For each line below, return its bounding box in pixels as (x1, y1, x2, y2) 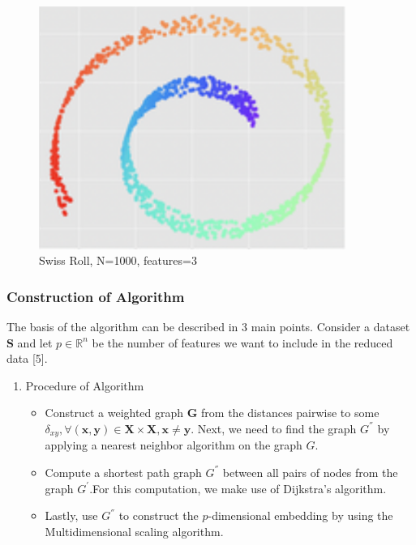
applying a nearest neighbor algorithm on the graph (45, 436, 302, 453)
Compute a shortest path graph (45, 463, 202, 480)
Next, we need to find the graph (197, 419, 357, 436)
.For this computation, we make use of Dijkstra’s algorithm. (89, 479, 387, 496)
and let (17, 334, 53, 351)
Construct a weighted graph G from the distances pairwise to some (45, 404, 380, 421)
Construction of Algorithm (6, 286, 185, 306)
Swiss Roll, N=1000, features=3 (39, 252, 197, 269)
